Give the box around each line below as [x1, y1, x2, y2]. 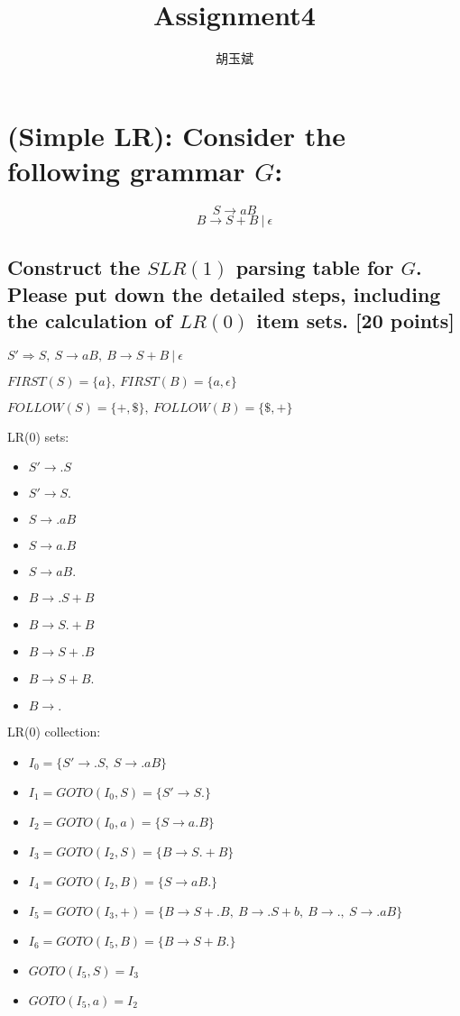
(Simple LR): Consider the [7, 116, 345, 153]
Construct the [7, 253, 141, 281]
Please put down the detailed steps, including [7, 279, 441, 307]
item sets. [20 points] [256, 307, 455, 334]
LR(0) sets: [7, 426, 69, 445]
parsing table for [235, 253, 394, 281]
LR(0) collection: [7, 722, 101, 741]
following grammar [7, 151, 245, 188]
